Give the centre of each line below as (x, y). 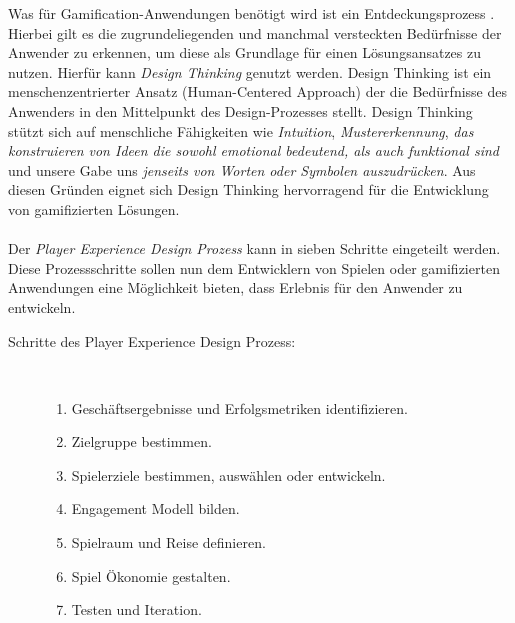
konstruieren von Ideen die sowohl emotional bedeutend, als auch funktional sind (253, 150)
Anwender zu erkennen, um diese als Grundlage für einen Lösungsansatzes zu (245, 52)
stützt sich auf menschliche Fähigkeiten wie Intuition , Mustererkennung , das (241, 130)
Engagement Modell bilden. (155, 508)
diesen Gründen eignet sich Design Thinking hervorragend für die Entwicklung (248, 189)
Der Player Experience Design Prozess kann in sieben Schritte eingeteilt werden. (254, 248)
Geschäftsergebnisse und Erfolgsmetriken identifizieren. (239, 407)
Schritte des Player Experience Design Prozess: (152, 340)
